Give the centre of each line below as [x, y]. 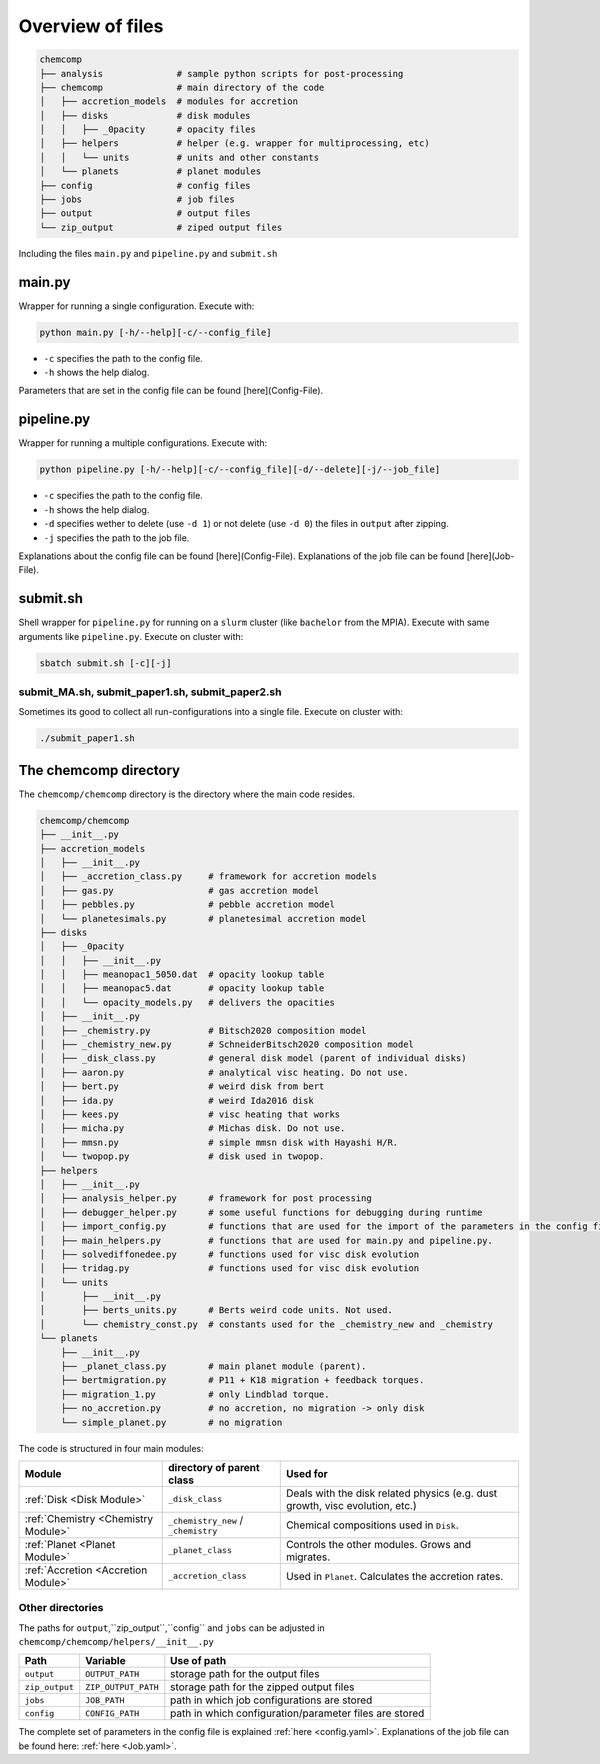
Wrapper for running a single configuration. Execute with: [136, 306]
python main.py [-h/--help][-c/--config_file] [155, 332]
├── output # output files [145, 213]
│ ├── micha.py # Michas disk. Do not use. [192, 1128]
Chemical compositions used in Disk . [372, 1525]
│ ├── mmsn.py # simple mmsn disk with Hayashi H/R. [219, 1142]
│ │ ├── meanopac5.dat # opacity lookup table [182, 988]
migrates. [308, 1557]
